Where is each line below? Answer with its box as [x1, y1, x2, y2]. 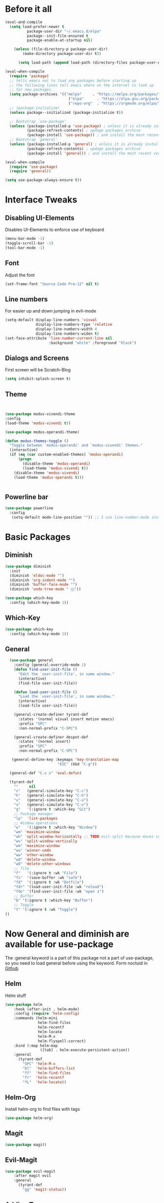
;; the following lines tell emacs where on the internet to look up [9, 82, 154, 88]
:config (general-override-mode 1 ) [14, 662, 86, 668]
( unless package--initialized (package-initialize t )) [9, 110, 123, 115]
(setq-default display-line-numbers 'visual [5, 317, 97, 322]
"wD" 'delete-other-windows [14, 862, 71, 866]
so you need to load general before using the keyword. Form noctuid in [5, 960, 148, 966]
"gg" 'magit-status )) [22, 1187, 67, 1192]
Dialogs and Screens [5, 354, 69, 362]
